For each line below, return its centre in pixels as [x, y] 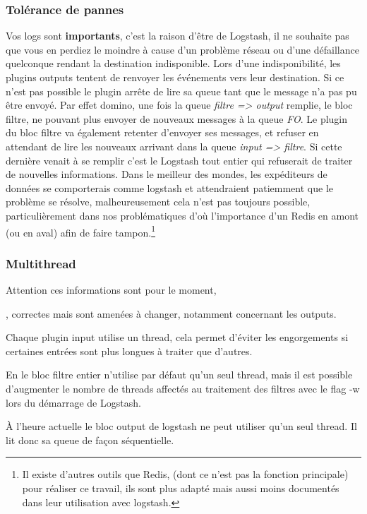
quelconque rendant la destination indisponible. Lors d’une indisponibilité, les [173, 63]
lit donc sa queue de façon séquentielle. [90, 440]
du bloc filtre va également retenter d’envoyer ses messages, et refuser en [162, 132]
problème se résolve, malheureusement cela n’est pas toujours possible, [158, 202]
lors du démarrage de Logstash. [73, 402]
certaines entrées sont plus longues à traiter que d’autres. [129, 351]
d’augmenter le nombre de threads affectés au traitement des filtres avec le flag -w [183, 388]
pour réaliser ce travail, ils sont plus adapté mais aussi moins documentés [181, 488]
